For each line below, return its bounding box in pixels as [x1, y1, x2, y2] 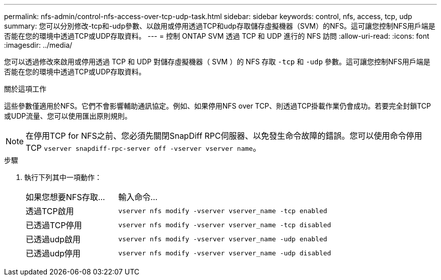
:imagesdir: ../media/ [4, 41, 72, 49]
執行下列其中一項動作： [24, 173, 102, 181]
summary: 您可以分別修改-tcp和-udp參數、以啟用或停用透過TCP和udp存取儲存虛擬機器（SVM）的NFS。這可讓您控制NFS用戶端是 [4, 22, 435, 30]
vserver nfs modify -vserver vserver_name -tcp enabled [118, 207, 327, 215]
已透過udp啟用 [26, 234, 81, 244]
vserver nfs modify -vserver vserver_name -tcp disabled [118, 221, 331, 229]
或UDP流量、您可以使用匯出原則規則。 [4, 112, 132, 120]
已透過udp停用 [26, 248, 81, 258]
